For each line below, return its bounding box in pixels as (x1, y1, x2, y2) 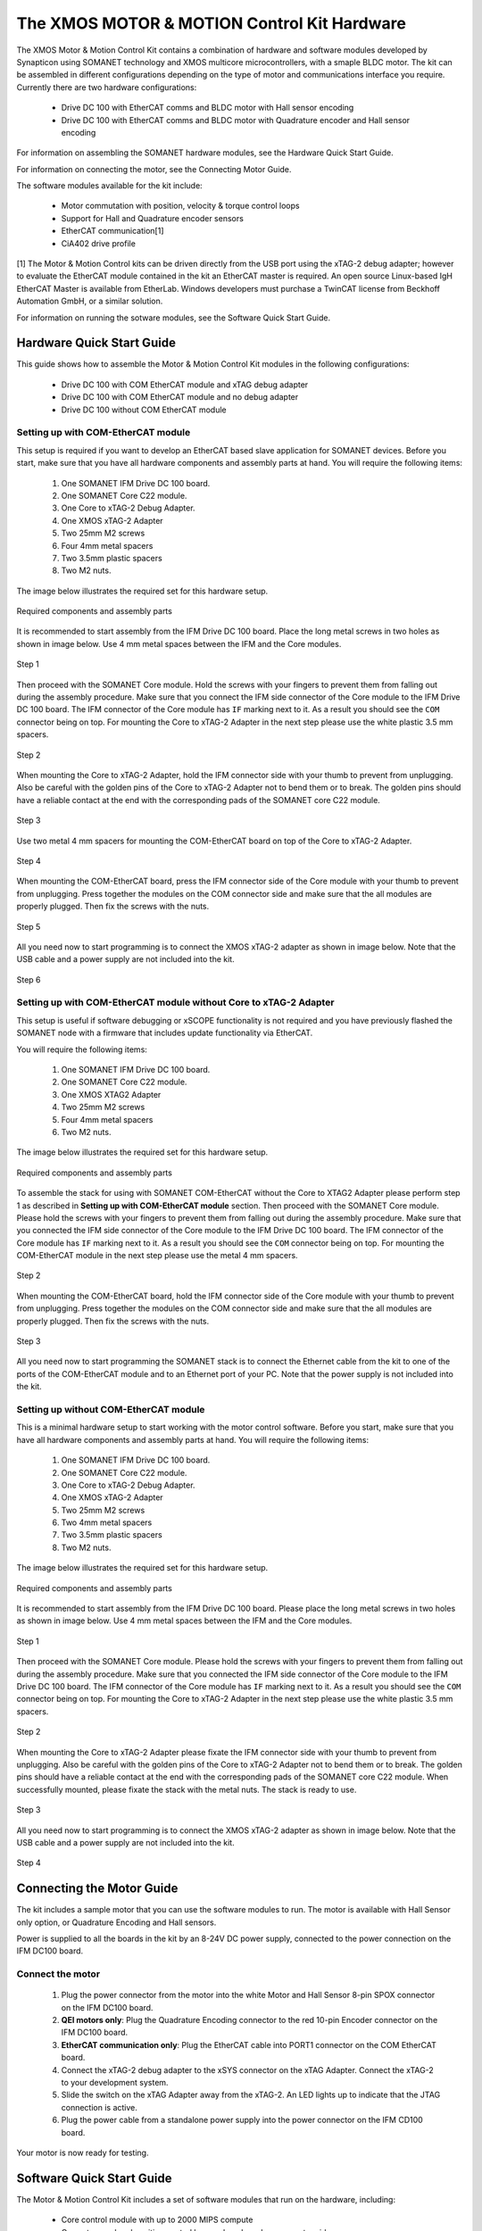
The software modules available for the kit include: (16, 180, 203, 191)
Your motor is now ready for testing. (16, 2147, 149, 2158)
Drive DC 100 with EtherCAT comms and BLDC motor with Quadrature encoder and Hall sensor (61, 114, 411, 125)
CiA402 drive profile (61, 237, 136, 249)
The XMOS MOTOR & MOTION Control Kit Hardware (16, 13, 406, 33)
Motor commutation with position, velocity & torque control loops (61, 201, 300, 211)
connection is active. (61, 2102, 138, 2112)
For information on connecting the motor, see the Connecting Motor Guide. (16, 163, 292, 174)
